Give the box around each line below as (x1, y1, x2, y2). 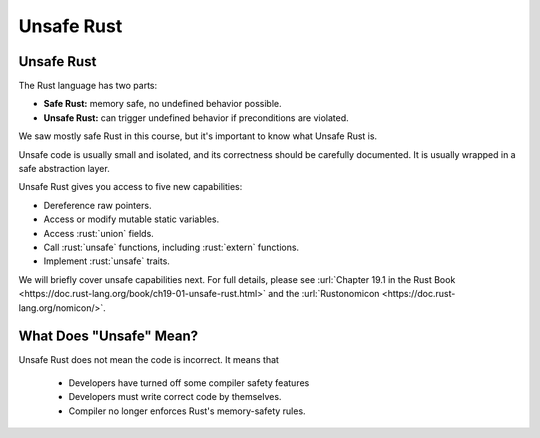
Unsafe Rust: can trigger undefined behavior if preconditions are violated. (43, 111, 349, 124)
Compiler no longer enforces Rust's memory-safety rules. (68, 405, 306, 417)
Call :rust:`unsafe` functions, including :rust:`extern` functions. (43, 241, 300, 253)
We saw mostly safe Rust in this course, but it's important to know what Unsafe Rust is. (18, 130, 378, 142)
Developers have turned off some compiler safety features (68, 376, 310, 389)
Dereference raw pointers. (43, 199, 152, 211)
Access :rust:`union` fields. (43, 227, 154, 239)
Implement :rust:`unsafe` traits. (43, 255, 170, 267)
